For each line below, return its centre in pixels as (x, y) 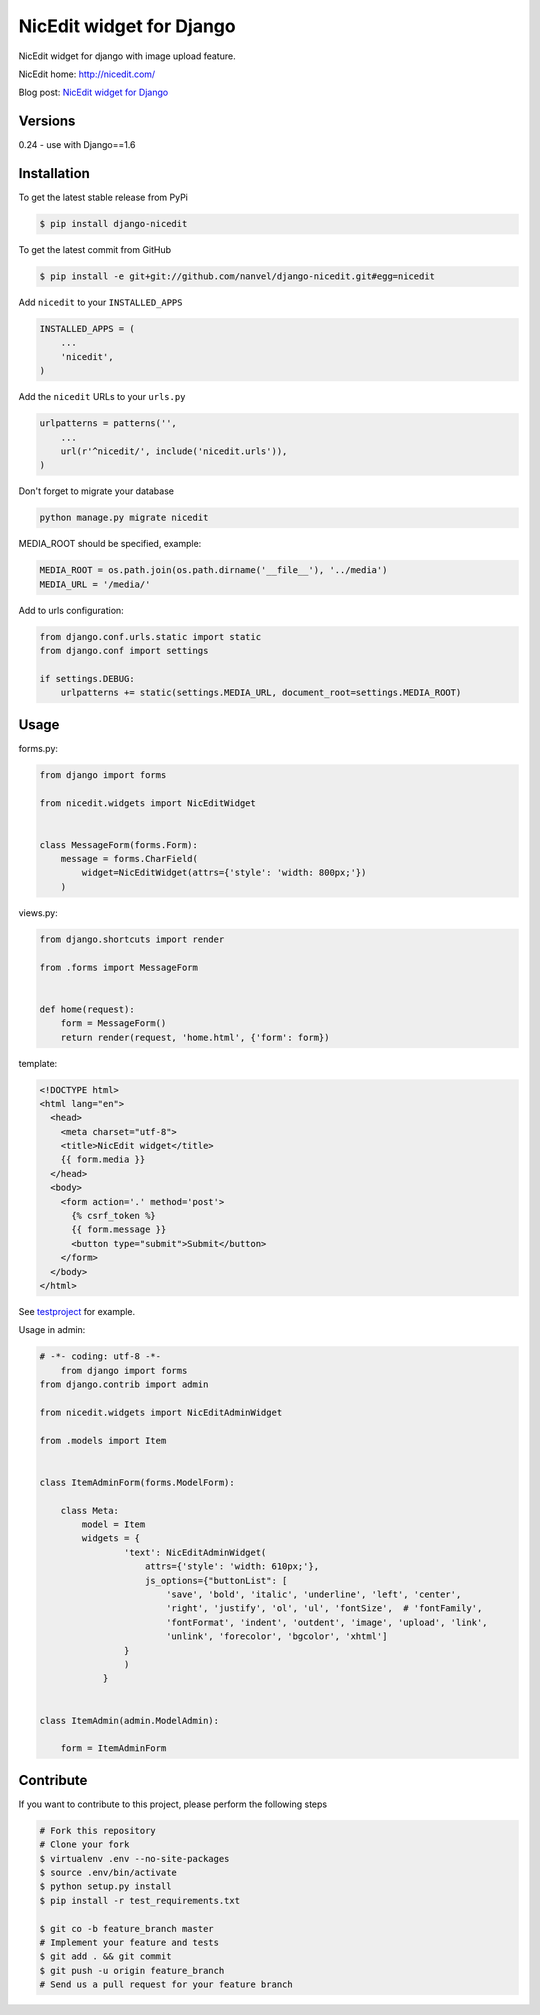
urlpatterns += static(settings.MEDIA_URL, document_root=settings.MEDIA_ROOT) (261, 693)
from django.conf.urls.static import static (150, 636)
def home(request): (87, 1009)
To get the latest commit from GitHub (95, 250)
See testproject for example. (77, 1311)
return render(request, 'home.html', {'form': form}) (195, 1037)
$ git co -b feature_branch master (126, 1928)
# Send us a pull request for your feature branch (166, 1984)
